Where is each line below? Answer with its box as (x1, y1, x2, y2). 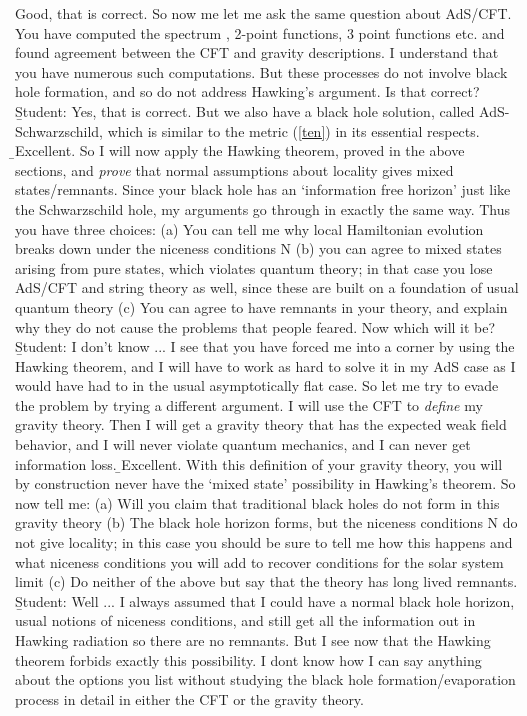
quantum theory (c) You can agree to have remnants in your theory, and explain (15, 296, 508, 317)
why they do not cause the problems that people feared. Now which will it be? (15, 316, 496, 337)
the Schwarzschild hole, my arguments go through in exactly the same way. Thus (15, 198, 511, 219)
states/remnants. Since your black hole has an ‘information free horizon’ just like (15, 179, 511, 200)
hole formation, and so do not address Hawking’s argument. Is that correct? (15, 81, 480, 102)
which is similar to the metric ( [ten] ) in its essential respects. (107, 120, 480, 141)
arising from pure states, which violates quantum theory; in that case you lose (15, 257, 493, 278)
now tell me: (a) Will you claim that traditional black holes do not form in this (15, 492, 500, 513)
